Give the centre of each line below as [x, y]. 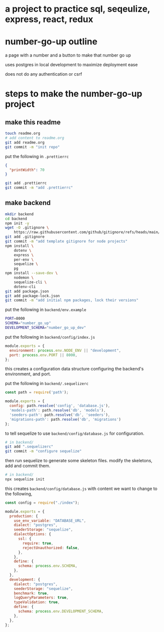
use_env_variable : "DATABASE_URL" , [50, 521]
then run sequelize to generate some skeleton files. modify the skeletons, [79, 461]
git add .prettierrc [26, 183]
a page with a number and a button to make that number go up [68, 55]
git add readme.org [25, 143]
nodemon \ [24, 278]
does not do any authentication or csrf [43, 74]
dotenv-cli [25, 286]
